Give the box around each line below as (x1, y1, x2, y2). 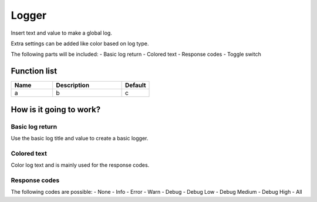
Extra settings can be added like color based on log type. (11, 40, 149, 47)
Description (56, 81, 90, 89)
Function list (11, 66, 58, 76)
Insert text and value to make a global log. (11, 29, 113, 36)
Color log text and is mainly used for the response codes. (11, 161, 150, 169)
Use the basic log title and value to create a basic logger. (11, 135, 149, 142)
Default (124, 81, 146, 89)
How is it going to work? (11, 105, 101, 115)
